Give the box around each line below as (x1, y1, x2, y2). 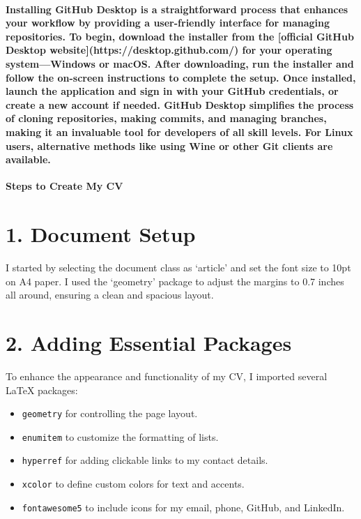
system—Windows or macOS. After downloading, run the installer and (6, 56, 354, 70)
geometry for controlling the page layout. (22, 406, 198, 421)
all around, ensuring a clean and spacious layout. (6, 287, 214, 302)
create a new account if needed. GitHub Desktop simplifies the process (6, 97, 354, 112)
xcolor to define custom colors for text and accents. (22, 476, 245, 491)
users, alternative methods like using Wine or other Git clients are (6, 138, 333, 153)
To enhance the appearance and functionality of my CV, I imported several (6, 368, 328, 383)
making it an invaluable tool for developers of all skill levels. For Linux (6, 124, 353, 139)
